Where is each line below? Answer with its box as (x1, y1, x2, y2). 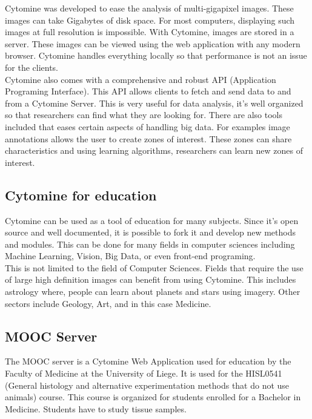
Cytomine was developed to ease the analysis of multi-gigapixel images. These (5, 2, 294, 14)
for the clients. (5, 61, 59, 73)
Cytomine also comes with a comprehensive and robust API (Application (5, 73, 276, 85)
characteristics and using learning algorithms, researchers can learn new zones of (5, 144, 303, 157)
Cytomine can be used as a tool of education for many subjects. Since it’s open (5, 214, 299, 226)
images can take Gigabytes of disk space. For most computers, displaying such (5, 13, 295, 26)
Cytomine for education (5, 185, 157, 204)
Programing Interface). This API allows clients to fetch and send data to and (5, 85, 291, 97)
